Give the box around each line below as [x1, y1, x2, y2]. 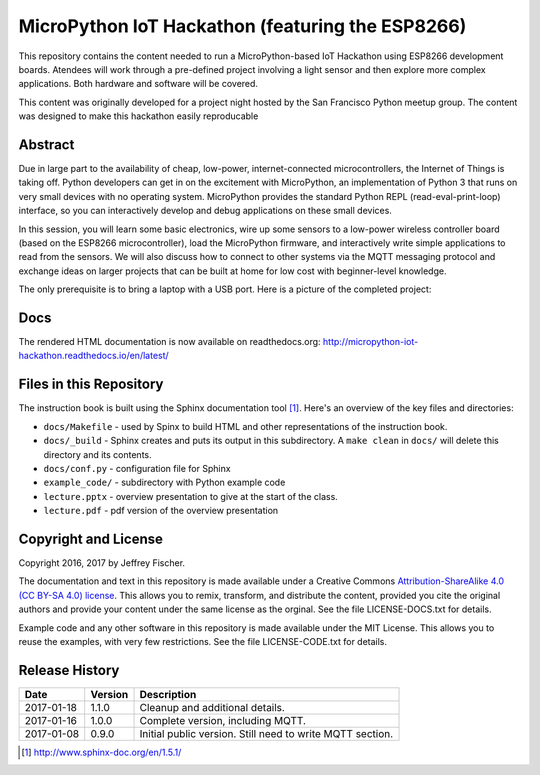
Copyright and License [18, 530, 164, 547]
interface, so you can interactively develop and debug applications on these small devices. [18, 205, 392, 217]
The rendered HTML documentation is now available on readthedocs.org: [18, 336, 321, 348]
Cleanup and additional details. [139, 700, 285, 714]
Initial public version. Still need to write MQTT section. [139, 726, 394, 740]
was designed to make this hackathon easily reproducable [18, 110, 259, 122]
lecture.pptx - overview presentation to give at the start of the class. [43, 490, 339, 502]
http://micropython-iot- [322, 336, 419, 348]
